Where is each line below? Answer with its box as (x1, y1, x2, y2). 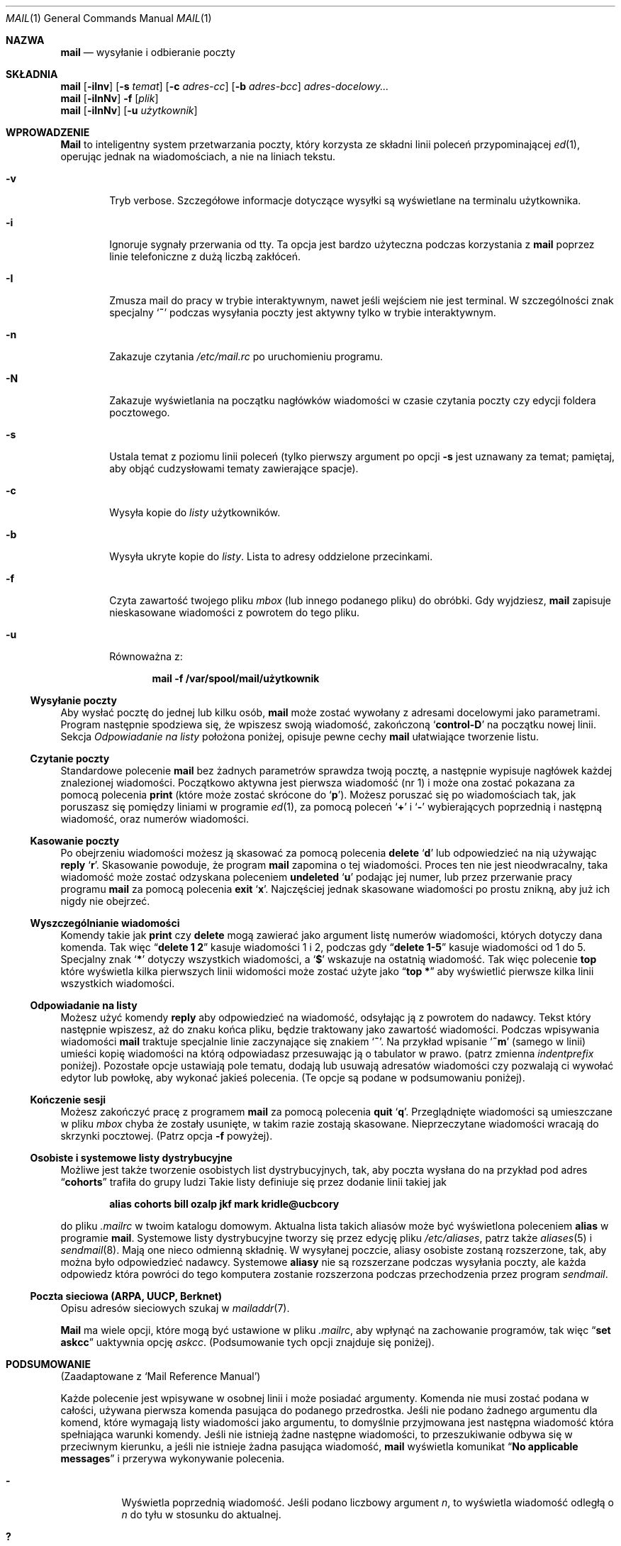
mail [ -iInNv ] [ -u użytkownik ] (60, 104, 198, 116)
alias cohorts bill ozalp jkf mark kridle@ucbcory (109, 1198, 340, 1210)
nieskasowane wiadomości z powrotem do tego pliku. (109, 606, 360, 618)
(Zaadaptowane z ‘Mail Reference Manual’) (60, 1370, 261, 1382)
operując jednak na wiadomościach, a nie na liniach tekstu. (60, 150, 336, 162)
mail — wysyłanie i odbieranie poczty (60, 46, 235, 58)
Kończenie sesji (30, 1094, 106, 1106)
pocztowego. (109, 406, 170, 418)
